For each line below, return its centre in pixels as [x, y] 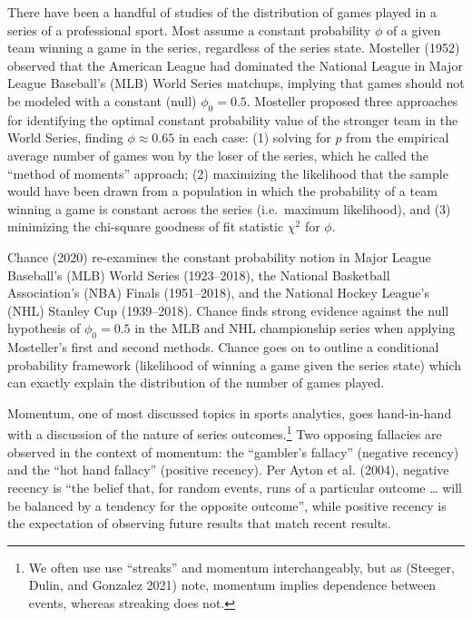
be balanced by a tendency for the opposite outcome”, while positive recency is [227, 505]
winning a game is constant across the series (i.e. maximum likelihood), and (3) [229, 208]
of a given [413, 29]
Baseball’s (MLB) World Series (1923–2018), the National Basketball [199, 275]
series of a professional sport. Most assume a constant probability [189, 29]
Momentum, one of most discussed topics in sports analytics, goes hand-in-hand [230, 412]
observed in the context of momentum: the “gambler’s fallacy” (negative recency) [233, 451]
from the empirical [398, 137]
